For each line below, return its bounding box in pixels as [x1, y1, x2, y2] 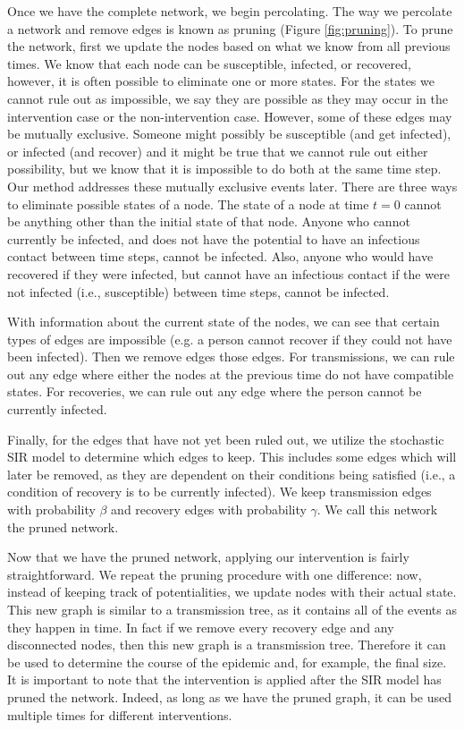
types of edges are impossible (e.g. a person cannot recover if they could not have [7, 329, 452, 348]
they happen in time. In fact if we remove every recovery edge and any [7, 617, 394, 636]
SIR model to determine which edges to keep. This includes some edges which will [7, 447, 457, 466]
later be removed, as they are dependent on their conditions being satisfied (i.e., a [7, 464, 456, 483]
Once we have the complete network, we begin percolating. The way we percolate [7, 2, 452, 20]
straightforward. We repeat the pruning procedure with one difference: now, [7, 564, 422, 583]
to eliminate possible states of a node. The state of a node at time [7, 194, 369, 213]
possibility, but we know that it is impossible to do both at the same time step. [7, 159, 442, 178]
